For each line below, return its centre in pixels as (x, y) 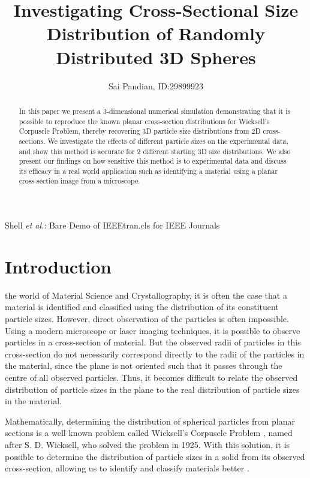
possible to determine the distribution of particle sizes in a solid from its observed (155, 456)
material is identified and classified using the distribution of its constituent (142, 307)
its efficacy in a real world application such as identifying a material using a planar (148, 171)
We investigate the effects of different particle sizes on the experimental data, (168, 141)
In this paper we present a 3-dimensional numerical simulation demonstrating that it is (155, 111)
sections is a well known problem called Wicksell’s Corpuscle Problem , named (149, 433)
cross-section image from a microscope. (79, 181)
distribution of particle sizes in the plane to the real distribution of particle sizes (152, 389)
